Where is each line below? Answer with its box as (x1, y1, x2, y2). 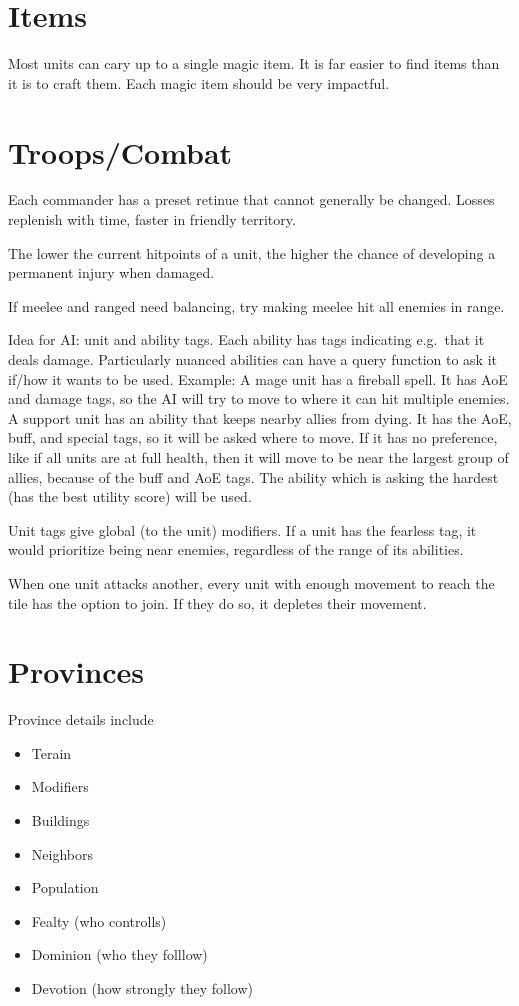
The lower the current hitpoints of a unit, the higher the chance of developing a (8, 242, 496, 263)
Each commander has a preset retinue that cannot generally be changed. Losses (8, 189, 495, 210)
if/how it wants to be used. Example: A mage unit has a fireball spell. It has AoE (8, 368, 508, 389)
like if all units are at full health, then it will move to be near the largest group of (8, 446, 509, 467)
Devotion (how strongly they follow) (31, 978, 254, 998)
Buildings (31, 810, 90, 831)
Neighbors (31, 843, 93, 864)
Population (31, 877, 99, 898)
